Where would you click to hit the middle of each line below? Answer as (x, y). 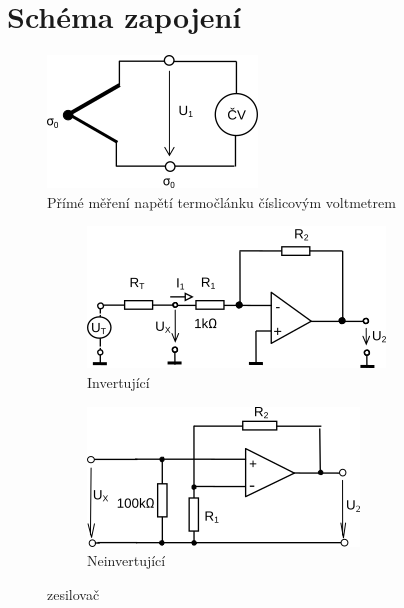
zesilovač (73, 593)
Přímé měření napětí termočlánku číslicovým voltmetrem (221, 201)
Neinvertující (126, 560)
